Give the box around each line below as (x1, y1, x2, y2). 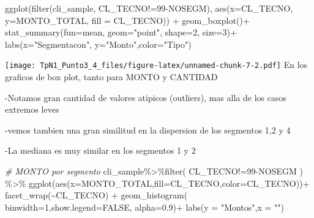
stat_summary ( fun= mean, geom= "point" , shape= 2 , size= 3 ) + (5, 26, 237, 39)
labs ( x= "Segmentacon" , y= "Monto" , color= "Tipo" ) (5, 37, 192, 50)
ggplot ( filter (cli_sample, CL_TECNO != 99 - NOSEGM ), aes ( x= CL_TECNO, (5, 2, 293, 14)
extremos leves (5, 103, 59, 116)
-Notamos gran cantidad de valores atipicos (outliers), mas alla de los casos (5, 91, 286, 103)
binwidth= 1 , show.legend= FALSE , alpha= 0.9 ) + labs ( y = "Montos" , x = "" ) (5, 200, 285, 213)
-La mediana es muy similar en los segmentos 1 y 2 (5, 144, 196, 157)
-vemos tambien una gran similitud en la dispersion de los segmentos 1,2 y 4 (5, 123, 291, 136)
